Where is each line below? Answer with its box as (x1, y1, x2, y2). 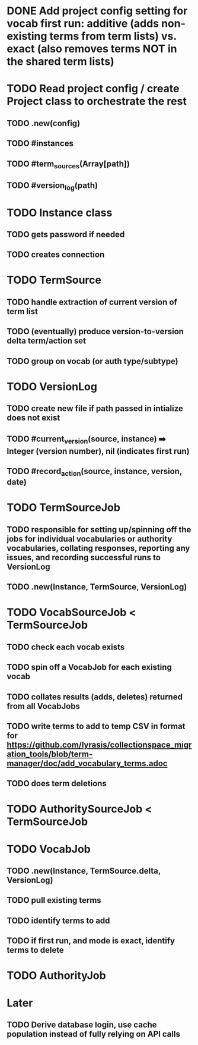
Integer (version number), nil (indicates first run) (7, 446, 190, 456)
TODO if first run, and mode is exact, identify (7, 936, 175, 946)
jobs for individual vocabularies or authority (7, 534, 173, 544)
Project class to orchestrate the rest (7, 95, 187, 108)
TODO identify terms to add (7, 915, 110, 925)
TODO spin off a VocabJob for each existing (7, 662, 173, 673)
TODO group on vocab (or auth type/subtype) (7, 356, 178, 366)
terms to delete (7, 945, 64, 955)
